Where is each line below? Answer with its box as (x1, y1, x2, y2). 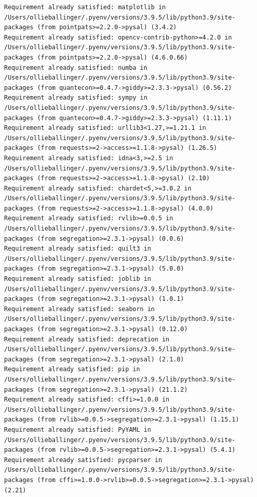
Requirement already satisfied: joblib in (4, 275, 151, 283)
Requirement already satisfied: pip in (4, 366, 140, 373)
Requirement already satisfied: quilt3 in (4, 245, 151, 253)
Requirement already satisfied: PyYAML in (4, 426, 151, 433)
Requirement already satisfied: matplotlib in (4, 4, 166, 11)
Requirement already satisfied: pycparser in (4, 456, 162, 464)
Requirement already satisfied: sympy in (4, 94, 148, 102)
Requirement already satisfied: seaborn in (4, 305, 155, 313)
